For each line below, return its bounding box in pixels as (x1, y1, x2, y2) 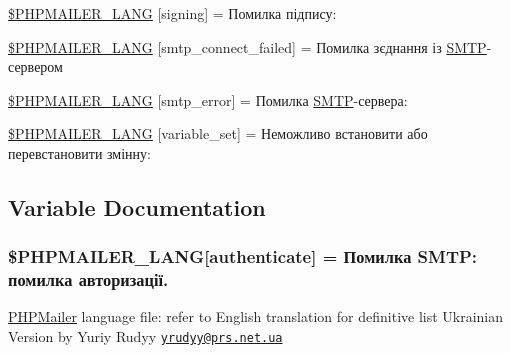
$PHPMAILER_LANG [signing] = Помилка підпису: (8, 3, 337, 23)
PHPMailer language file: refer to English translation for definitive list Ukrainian (8, 306, 504, 327)
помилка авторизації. (8, 267, 169, 292)
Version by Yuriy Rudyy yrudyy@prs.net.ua (8, 326, 283, 347)
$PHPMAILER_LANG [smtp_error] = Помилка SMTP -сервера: (8, 89, 408, 110)
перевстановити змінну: (8, 142, 151, 163)
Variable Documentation (8, 191, 266, 222)
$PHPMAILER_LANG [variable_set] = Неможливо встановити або (8, 123, 428, 144)
